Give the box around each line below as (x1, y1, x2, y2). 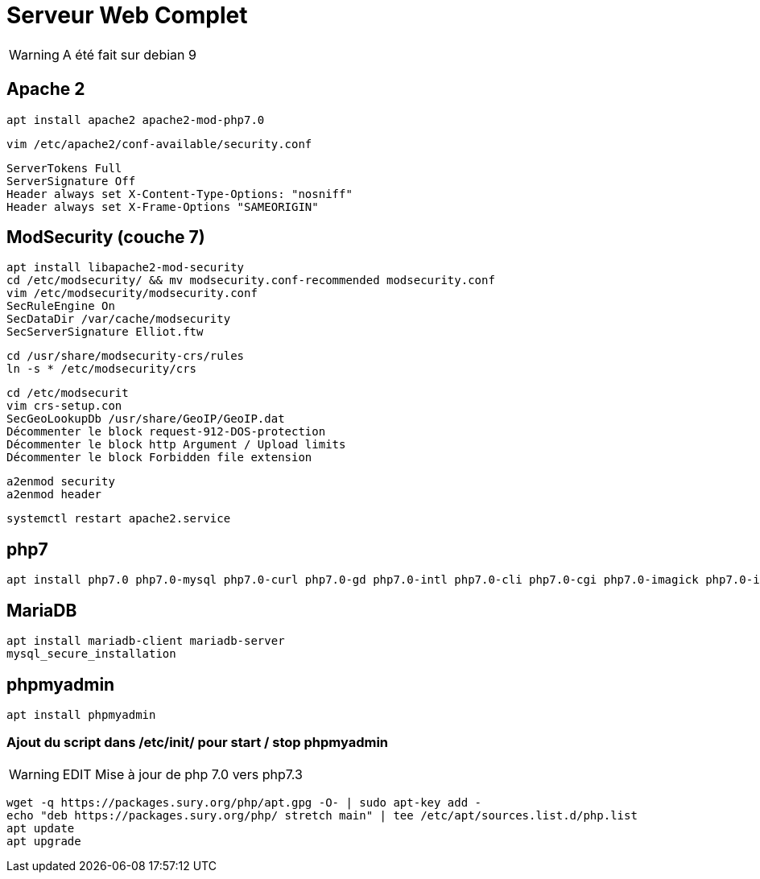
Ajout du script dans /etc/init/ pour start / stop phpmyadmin (6, 734, 389, 751)
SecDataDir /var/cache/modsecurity (6, 312, 231, 326)
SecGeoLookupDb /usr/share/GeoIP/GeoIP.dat (6, 412, 285, 426)
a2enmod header (6, 488, 102, 501)
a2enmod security (6, 475, 115, 489)
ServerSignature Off (6, 174, 136, 188)
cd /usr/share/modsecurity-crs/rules (6, 349, 245, 363)
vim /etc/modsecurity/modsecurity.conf (6, 287, 258, 300)
